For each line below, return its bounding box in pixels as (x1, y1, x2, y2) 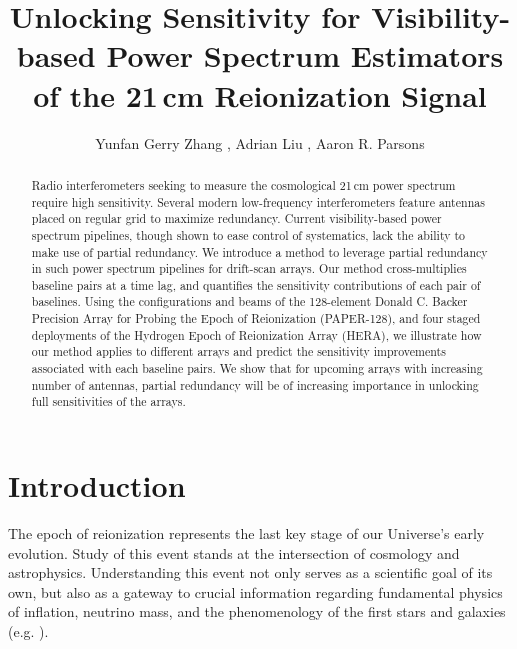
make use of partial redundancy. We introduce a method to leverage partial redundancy (31, 243, 488, 260)
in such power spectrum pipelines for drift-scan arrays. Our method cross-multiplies (31, 260, 467, 277)
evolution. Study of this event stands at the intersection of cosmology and (8, 542, 460, 563)
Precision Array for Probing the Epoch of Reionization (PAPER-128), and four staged (31, 310, 481, 327)
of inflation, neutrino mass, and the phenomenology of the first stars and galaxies (8, 601, 506, 622)
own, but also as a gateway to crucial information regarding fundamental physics (8, 581, 503, 602)
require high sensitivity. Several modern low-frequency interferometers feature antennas (31, 193, 485, 210)
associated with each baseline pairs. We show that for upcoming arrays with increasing (31, 360, 483, 377)
